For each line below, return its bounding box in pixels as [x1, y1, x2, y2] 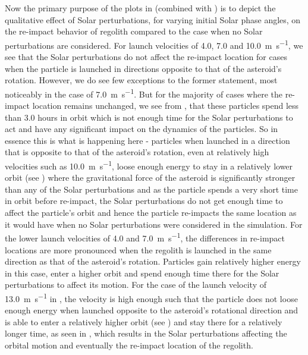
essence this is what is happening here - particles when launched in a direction [5, 134, 290, 146]
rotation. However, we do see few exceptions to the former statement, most [5, 74, 278, 86]
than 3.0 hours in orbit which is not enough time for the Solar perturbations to [5, 111, 293, 123]
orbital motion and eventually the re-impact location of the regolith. [5, 338, 253, 351]
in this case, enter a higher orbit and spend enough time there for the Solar [5, 266, 279, 279]
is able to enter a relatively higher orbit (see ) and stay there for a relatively [5, 315, 282, 328]
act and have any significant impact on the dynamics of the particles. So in [5, 122, 278, 135]
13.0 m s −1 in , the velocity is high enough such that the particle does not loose [5, 290, 298, 304]
